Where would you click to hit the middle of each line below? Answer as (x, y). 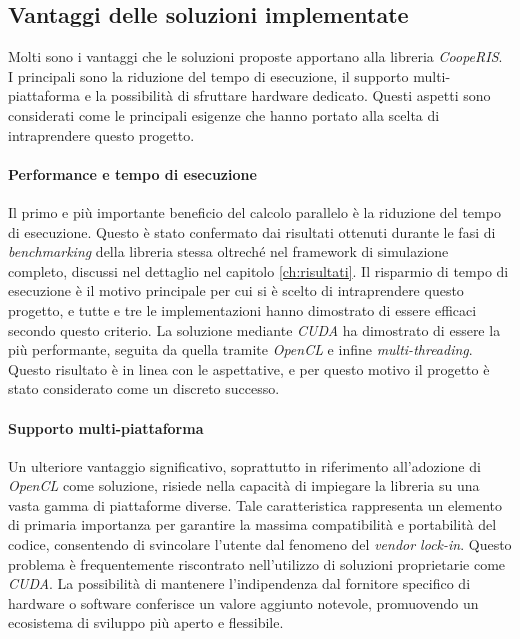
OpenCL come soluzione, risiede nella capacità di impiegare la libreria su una (244, 485)
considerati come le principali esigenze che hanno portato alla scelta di (224, 114)
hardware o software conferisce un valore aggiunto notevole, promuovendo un (243, 602)
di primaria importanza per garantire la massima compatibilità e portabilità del (252, 524)
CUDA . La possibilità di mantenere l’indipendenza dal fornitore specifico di (239, 583)
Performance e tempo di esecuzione (132, 173)
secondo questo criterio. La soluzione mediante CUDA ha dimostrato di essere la (254, 329)
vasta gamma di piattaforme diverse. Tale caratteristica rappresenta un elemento (255, 504)
